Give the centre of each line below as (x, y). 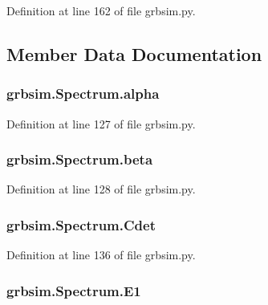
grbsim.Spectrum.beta (80, 159)
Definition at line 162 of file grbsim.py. (101, 10)
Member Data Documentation (134, 53)
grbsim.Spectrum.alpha (83, 94)
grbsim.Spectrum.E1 (74, 290)
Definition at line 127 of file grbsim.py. (101, 123)
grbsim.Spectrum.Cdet (81, 224)
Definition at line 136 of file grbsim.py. (101, 255)
